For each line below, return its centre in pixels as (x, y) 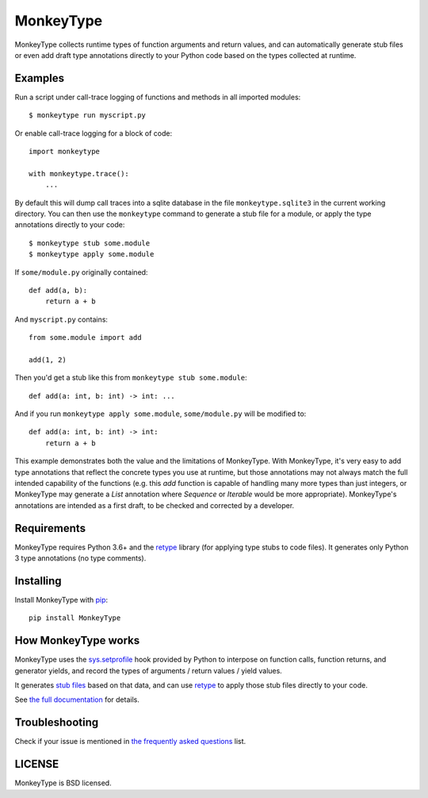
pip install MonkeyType (75, 618)
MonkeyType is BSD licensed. (63, 783)
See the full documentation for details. (77, 700)
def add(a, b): (58, 290)
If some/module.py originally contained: (81, 272)
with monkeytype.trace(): (79, 173)
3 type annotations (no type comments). (80, 558)
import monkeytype (65, 152)
